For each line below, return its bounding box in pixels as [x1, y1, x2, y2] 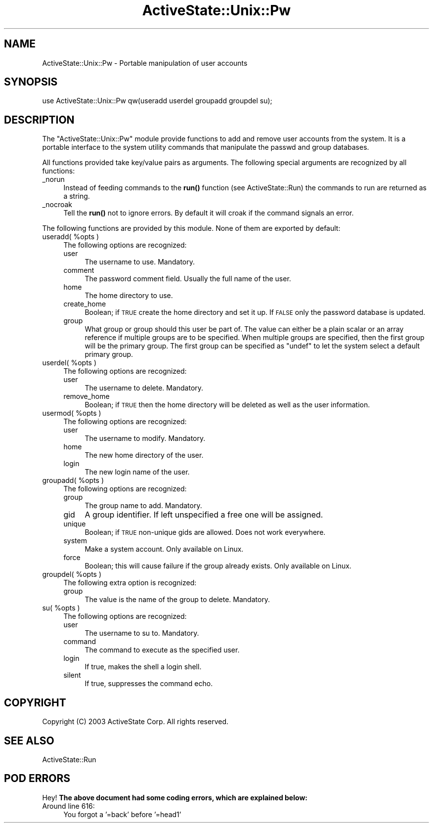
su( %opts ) [42, 604, 80, 612]
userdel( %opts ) [42, 358, 97, 367]
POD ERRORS [4, 772, 70, 785]
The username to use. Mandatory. [85, 258, 195, 266]
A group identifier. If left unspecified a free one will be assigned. [85, 510, 323, 520]
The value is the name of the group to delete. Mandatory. [85, 595, 270, 604]
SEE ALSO [4, 734, 54, 747]
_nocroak [42, 200, 73, 209]
